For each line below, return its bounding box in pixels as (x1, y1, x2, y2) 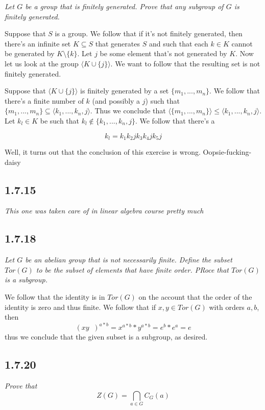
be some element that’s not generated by (100, 48, 227, 59)
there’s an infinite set (5, 38, 71, 49)
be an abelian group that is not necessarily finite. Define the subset (25, 254, 232, 265)
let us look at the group (5, 58, 79, 68)
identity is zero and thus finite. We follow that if (5, 301, 156, 312)
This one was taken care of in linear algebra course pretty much (5, 205, 204, 216)
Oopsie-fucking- (203, 146, 252, 157)
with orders (209, 301, 245, 312)
